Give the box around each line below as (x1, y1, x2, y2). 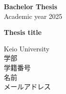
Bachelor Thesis (4, 1, 57, 11)
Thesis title (4, 27, 42, 37)
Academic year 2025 (4, 11, 63, 21)
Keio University (4, 43, 50, 53)
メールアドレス (4, 81, 51, 92)
